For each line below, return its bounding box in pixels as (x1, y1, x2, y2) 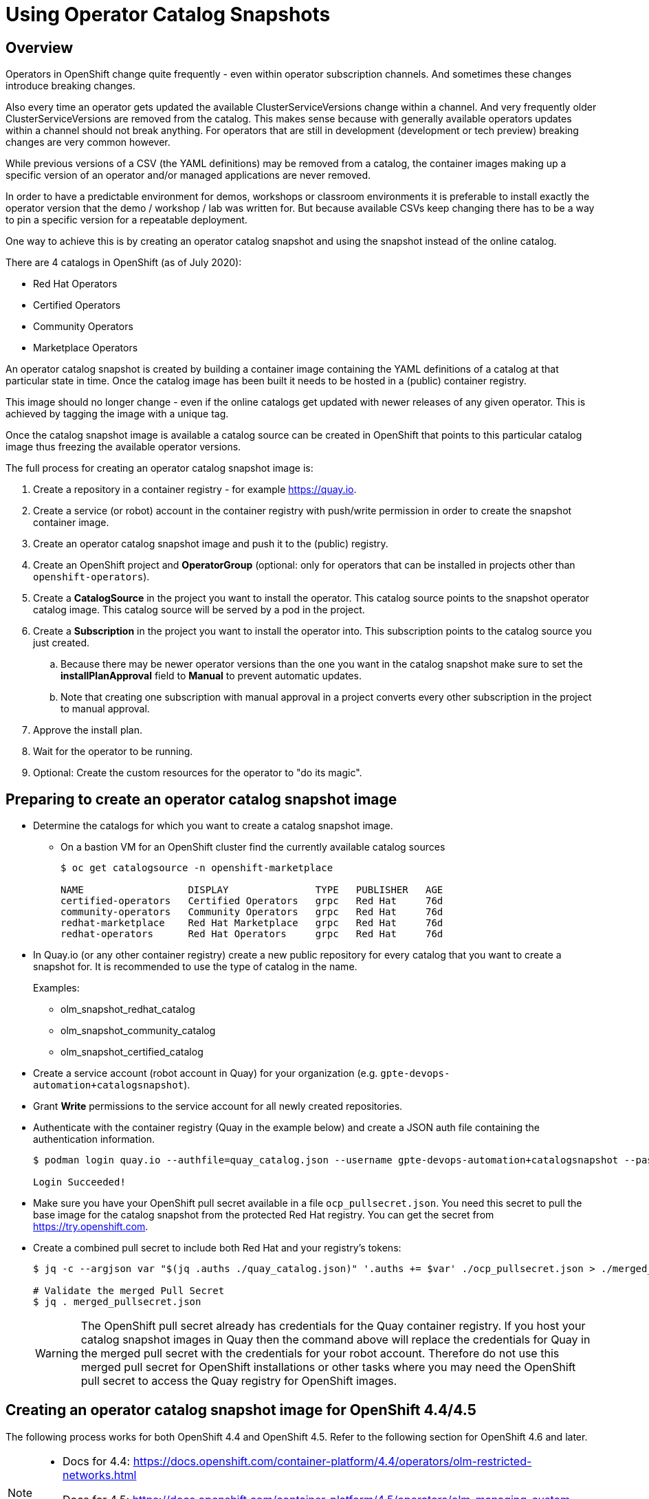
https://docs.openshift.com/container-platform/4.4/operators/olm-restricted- (133, 1454, 532, 1468)
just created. (33, 637, 89, 649)
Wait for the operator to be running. (33, 745, 193, 758)
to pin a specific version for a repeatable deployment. (5, 214, 247, 226)
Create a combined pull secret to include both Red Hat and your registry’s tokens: (33, 1242, 401, 1254)
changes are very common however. (5, 136, 170, 149)
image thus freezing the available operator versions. (5, 441, 241, 453)
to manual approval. (60, 703, 150, 715)
